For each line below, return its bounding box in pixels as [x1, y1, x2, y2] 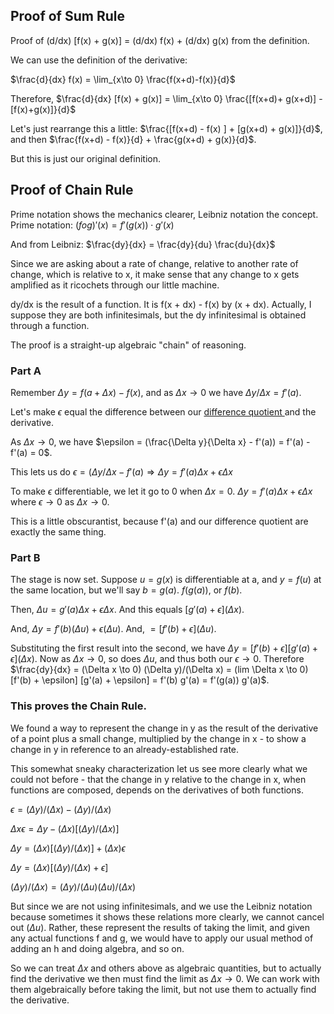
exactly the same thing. [10, 525, 107, 538]
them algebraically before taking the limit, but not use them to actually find [10, 983, 317, 995]
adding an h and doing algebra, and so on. [10, 942, 185, 954]
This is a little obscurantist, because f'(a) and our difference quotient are [10, 515, 309, 527]
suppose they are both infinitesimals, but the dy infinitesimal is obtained [10, 309, 307, 321]
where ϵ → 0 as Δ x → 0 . [10, 495, 110, 508]
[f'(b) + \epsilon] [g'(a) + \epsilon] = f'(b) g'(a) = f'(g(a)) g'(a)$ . [10, 674, 270, 686]
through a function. [10, 319, 90, 331]
